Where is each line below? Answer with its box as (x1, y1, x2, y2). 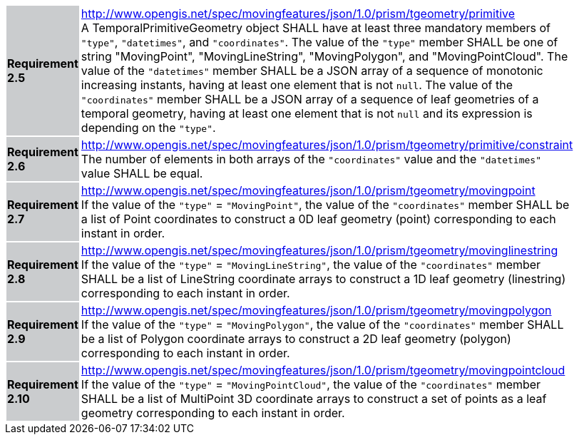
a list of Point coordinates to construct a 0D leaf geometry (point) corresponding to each (81, 212, 556, 226)
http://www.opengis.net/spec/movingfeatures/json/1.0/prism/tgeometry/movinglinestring (81, 243, 558, 257)
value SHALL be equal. (81, 166, 203, 180)
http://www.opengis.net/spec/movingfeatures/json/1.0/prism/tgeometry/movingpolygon (81, 303, 552, 317)
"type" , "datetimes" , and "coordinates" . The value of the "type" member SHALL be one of (81, 35, 558, 49)
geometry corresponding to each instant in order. (81, 406, 345, 420)
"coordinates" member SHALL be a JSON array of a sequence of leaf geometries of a (81, 92, 539, 106)
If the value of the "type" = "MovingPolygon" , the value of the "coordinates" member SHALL (81, 317, 564, 332)
